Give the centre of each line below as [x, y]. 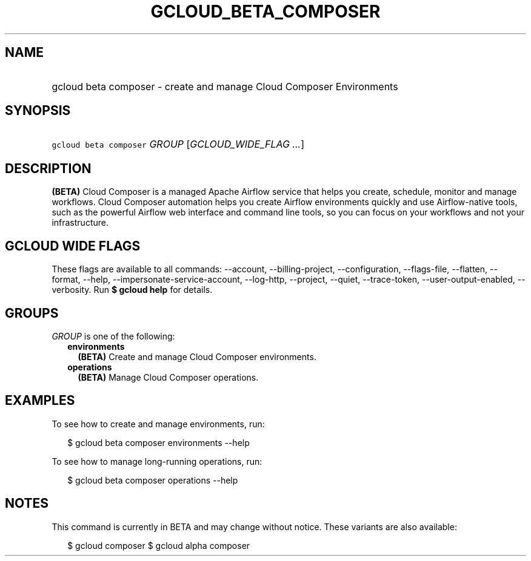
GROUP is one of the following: [113, 336]
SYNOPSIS [38, 111]
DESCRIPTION [48, 168]
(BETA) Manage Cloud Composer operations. [168, 377]
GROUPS [32, 313]
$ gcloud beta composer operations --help [153, 480]
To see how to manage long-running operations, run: [157, 461]
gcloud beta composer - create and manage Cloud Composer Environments [225, 86]
